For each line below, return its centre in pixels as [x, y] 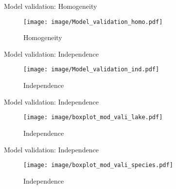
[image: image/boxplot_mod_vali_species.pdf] [98, 165]
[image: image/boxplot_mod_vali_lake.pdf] [93, 117]
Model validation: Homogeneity [51, 6]
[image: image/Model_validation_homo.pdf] [93, 22]
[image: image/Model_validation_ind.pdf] [91, 70]
